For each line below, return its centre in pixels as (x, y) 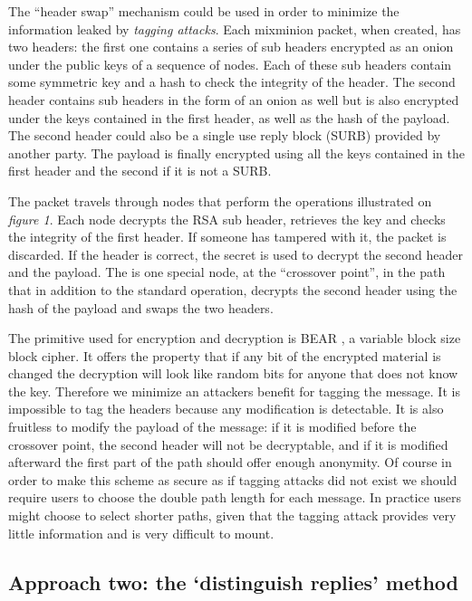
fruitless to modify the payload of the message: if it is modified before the (212, 427)
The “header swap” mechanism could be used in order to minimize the (204, 11)
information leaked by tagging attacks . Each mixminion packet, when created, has (235, 29)
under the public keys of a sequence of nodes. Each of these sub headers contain (230, 64)
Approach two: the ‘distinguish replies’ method (233, 582)
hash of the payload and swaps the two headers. (141, 307)
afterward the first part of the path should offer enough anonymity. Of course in (230, 462)
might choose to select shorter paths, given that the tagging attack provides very (232, 515)
